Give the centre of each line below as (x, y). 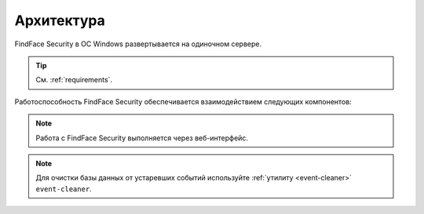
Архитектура (60, 20)
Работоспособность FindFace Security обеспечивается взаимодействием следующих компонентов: (183, 101)
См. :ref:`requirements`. (74, 80)
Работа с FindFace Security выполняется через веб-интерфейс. (142, 138)
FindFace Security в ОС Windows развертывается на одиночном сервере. (138, 44)
